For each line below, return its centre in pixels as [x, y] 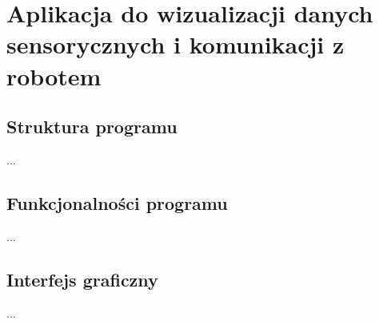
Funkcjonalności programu [117, 202]
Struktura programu [92, 126]
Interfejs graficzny [82, 279]
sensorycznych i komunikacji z [176, 44]
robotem [54, 75]
